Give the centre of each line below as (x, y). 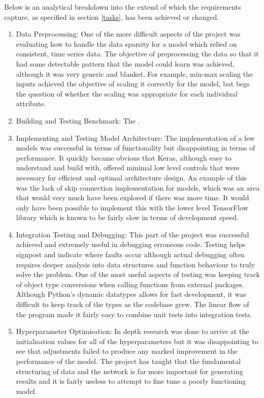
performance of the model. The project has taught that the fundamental (128, 361)
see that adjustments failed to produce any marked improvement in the (127, 351)
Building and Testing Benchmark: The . (78, 120)
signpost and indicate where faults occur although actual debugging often (130, 254)
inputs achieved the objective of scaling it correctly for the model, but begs (133, 84)
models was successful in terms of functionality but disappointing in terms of (136, 148)
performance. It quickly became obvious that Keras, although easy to (124, 157)
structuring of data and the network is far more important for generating (129, 371)
